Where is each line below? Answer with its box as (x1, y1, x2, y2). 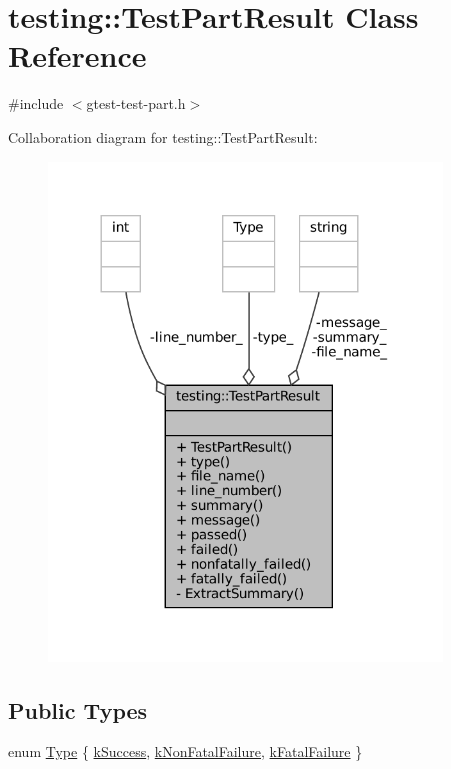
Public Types (8, 694, 148, 725)
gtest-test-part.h (86, 93, 186, 114)
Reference (8, 35, 147, 76)
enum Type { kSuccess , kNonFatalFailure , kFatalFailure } (8, 741, 363, 762)
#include (8, 93, 64, 114)
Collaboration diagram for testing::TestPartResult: (8, 126, 318, 147)
